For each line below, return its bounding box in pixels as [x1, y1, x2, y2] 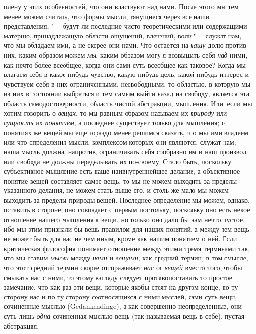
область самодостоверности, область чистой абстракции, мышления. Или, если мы [4, 98, 252, 108]
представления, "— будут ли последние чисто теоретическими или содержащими [4, 21, 247, 31]
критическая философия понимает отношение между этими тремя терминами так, [4, 243, 250, 253]
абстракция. [4, 320, 39, 331]
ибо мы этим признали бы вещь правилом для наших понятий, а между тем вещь [4, 223, 249, 234]
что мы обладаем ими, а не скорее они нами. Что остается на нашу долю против [4, 40, 246, 50]
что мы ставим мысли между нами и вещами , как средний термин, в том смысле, [4, 253, 248, 263]
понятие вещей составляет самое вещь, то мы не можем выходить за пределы [4, 175, 237, 186]
